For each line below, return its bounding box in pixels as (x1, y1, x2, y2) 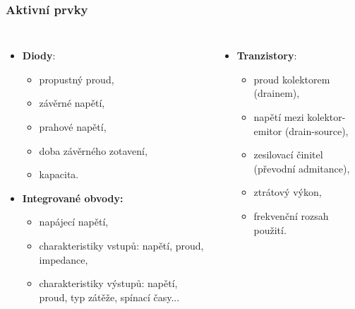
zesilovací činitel (253, 147, 323, 162)
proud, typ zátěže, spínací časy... (39, 289, 180, 304)
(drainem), (253, 86, 300, 100)
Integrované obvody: (22, 190, 124, 205)
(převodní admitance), (253, 161, 350, 175)
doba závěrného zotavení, (39, 143, 148, 158)
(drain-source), (284, 123, 349, 138)
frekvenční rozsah (253, 208, 329, 223)
